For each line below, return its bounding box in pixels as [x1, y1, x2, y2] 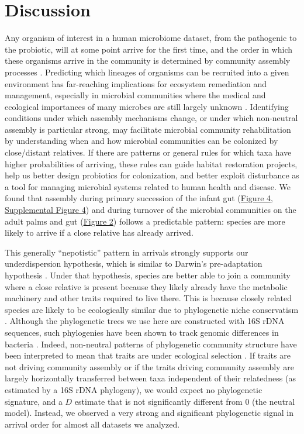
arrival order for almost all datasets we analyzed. [5, 418, 180, 430]
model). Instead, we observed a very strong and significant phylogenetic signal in [5, 407, 294, 419]
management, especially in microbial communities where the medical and [5, 89, 266, 101]
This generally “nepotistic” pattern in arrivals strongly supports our [5, 246, 248, 258]
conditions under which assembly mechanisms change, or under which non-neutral [5, 112, 298, 124]
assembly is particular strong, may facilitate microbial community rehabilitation [5, 123, 291, 135]
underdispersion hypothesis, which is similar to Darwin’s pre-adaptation [5, 257, 262, 270]
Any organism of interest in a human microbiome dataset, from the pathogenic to [5, 32, 297, 44]
